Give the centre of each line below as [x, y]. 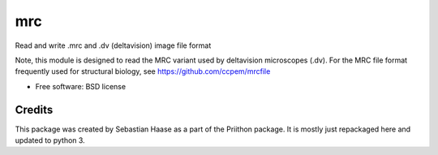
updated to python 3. [50, 140]
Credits [34, 110]
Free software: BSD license [80, 86]
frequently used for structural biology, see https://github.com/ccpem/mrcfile [143, 71]
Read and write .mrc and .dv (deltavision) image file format [113, 45]
